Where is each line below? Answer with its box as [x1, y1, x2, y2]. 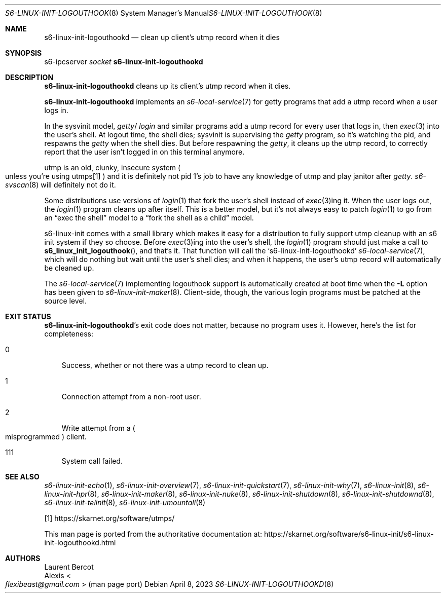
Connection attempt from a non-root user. [61, 392, 201, 401]
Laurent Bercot [44, 563, 94, 571]
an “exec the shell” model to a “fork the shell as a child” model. [44, 213, 254, 222]
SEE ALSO [5, 472, 40, 481]
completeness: [44, 329, 94, 338]
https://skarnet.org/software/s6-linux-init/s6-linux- [264, 530, 434, 538]
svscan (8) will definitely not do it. [5, 180, 116, 189]
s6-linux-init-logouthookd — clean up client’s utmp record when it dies [44, 33, 280, 42]
